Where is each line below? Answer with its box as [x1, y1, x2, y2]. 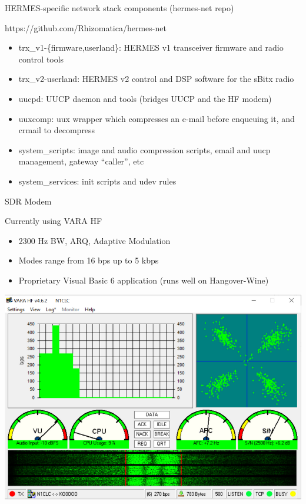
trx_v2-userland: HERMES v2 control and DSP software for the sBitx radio [18, 73, 294, 85]
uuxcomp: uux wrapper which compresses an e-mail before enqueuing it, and [18, 112, 295, 124]
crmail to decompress [18, 124, 95, 136]
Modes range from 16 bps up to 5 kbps [18, 254, 159, 266]
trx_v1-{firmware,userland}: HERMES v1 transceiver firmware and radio [18, 41, 284, 54]
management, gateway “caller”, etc [18, 155, 144, 167]
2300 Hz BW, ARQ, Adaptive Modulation [18, 234, 171, 246]
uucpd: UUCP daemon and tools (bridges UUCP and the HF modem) [18, 92, 272, 104]
